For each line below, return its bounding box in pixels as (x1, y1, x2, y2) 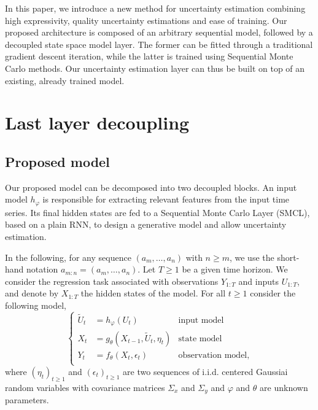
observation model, (178, 350, 250, 360)
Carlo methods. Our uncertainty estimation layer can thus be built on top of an (5, 61, 305, 74)
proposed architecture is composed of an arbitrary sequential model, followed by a (5, 26, 313, 39)
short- (277, 250, 300, 263)
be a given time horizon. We (182, 263, 288, 276)
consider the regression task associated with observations (5, 274, 219, 287)
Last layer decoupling (5, 110, 190, 135)
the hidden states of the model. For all (80, 287, 226, 300)
